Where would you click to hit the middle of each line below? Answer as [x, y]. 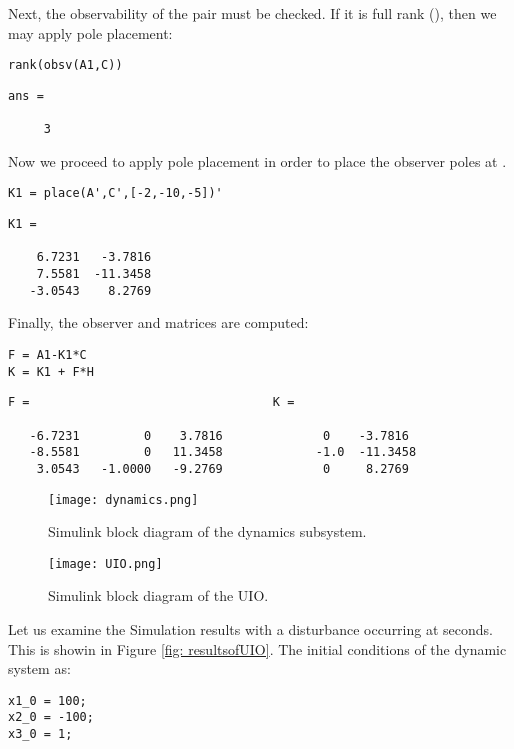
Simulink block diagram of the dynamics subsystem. [207, 531]
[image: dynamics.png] [123, 499]
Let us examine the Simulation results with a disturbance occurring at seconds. [250, 629]
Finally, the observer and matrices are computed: [158, 322]
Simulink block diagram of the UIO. [158, 595]
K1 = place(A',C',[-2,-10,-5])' [115, 193]
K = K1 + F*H [51, 371]
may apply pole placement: [90, 32]
